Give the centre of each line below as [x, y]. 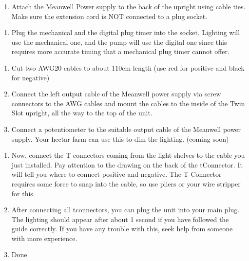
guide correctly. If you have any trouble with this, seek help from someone [122, 229]
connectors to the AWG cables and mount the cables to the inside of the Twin [128, 103]
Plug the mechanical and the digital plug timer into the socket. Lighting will [126, 32]
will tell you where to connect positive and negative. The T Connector [116, 174]
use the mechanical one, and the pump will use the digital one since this [119, 42]
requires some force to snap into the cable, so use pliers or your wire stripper [126, 183]
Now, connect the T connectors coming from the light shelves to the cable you [128, 155]
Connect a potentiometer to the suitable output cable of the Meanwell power [126, 129]
